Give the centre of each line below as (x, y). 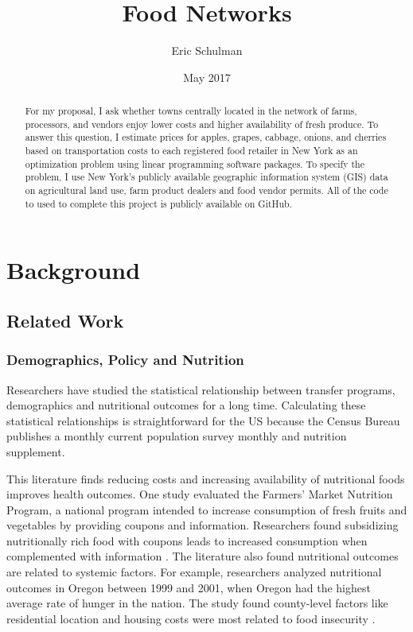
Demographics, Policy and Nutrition (125, 360)
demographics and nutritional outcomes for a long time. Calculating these (186, 405)
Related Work (65, 320)
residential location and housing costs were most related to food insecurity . (191, 618)
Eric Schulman (207, 50)
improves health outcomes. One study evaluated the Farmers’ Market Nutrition (200, 494)
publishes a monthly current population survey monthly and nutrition (177, 436)
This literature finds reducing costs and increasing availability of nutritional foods (206, 478)
